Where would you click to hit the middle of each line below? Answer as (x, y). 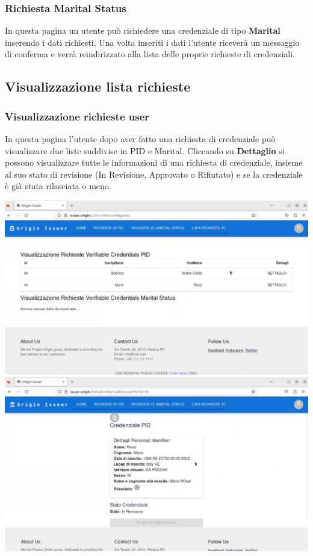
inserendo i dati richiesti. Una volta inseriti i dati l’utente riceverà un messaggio (152, 42)
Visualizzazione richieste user (77, 116)
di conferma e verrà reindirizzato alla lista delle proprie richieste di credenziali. (150, 54)
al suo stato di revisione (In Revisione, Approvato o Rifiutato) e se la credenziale (154, 174)
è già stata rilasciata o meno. (58, 186)
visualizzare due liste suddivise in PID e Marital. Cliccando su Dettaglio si (145, 150)
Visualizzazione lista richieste (98, 86)
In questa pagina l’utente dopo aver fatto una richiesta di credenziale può (140, 139)
